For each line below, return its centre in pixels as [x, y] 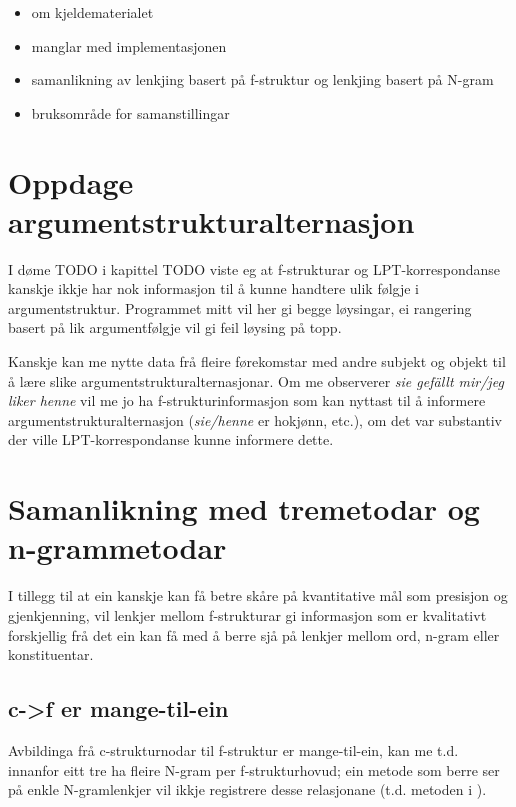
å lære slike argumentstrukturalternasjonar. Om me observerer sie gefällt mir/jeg [256, 380]
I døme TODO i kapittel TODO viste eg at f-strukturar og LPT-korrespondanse [254, 268]
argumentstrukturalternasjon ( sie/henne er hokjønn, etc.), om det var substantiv [255, 419]
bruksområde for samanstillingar [130, 112]
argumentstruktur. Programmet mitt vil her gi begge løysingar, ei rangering [240, 307]
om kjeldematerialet [92, 12]
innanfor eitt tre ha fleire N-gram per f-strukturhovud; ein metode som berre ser [254, 769]
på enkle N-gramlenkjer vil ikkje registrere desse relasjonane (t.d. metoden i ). [247, 789]
